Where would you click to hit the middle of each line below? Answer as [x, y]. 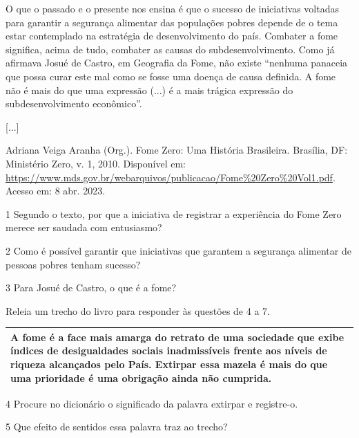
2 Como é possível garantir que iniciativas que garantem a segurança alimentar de [178, 250]
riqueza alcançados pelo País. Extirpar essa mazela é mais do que [169, 364]
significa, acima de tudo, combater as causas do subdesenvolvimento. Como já [170, 49]
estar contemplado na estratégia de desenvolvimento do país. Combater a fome [172, 36]
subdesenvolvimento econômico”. [74, 103]
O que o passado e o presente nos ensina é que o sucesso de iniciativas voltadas [172, 8]
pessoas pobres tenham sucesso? [73, 264]
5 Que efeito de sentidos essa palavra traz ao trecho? [117, 427]
